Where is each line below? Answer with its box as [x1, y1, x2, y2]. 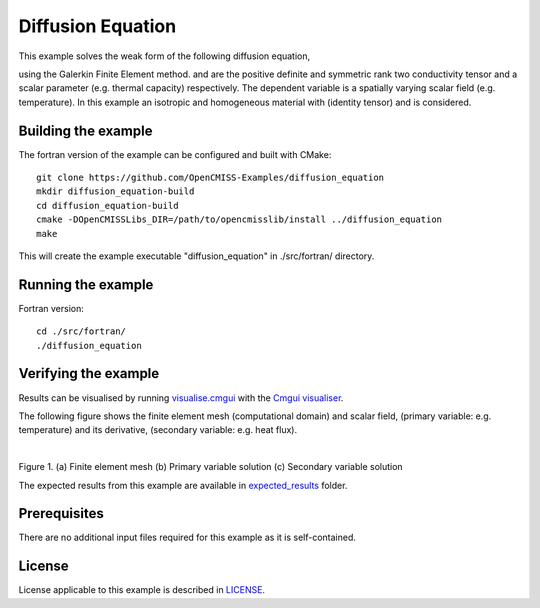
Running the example [18, 276, 154, 293]
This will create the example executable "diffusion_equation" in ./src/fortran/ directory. [18, 250, 375, 262]
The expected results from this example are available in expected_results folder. [18, 479, 348, 491]
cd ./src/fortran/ [36, 326, 127, 337]
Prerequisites [18, 505, 104, 522]
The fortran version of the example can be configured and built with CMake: [18, 148, 332, 160]
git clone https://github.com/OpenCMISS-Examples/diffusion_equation [36, 172, 385, 184]
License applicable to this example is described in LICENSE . [18, 584, 265, 596]
